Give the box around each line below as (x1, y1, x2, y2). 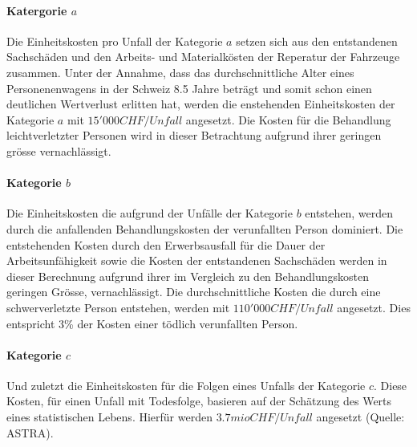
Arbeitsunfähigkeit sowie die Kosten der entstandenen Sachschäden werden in (6, 252, 387, 269)
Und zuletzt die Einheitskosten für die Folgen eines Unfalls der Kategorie (6, 376, 366, 393)
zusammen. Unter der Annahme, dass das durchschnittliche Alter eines (6, 63, 354, 80)
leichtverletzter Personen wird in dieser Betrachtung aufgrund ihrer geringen (6, 127, 382, 144)
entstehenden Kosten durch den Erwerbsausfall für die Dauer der (6, 236, 326, 253)
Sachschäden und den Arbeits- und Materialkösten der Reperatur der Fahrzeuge (6, 48, 400, 65)
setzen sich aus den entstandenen (236, 32, 398, 49)
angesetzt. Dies (337, 299, 411, 315)
